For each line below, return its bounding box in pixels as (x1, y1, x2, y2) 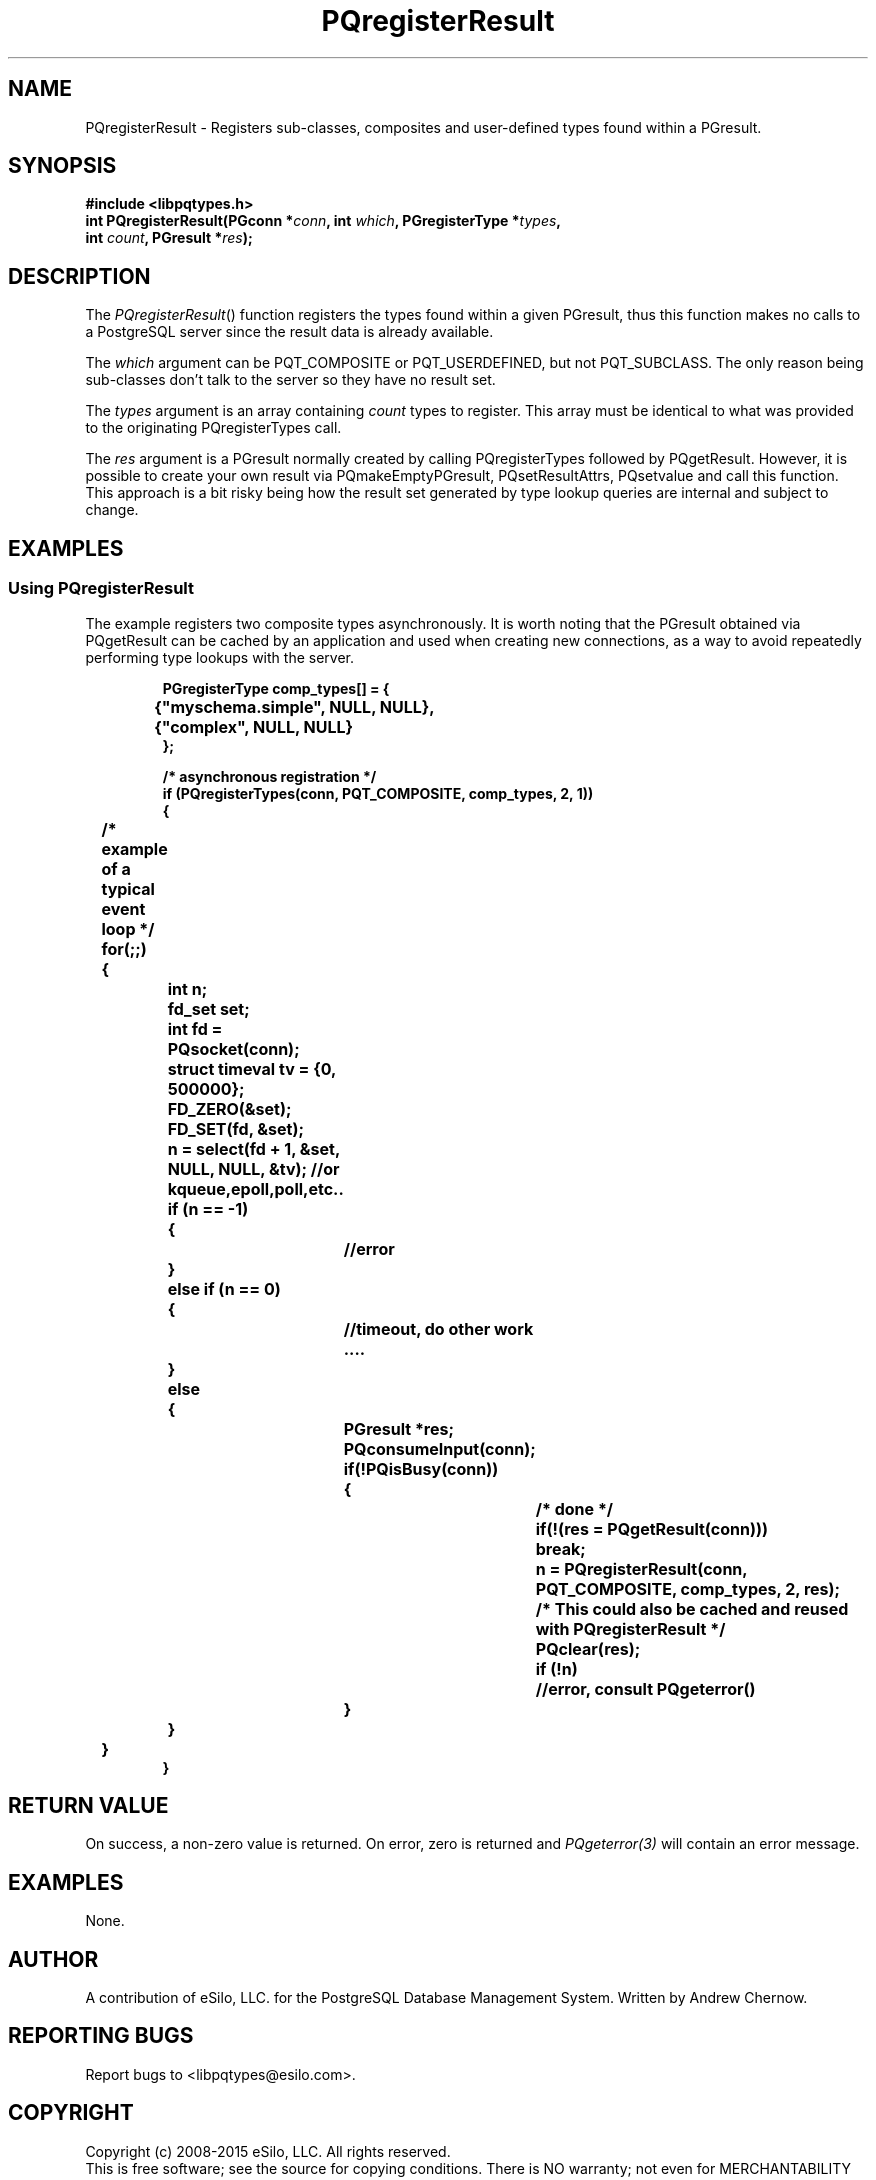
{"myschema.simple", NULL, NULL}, (154, 696, 435, 717)
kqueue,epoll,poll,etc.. (167, 1178, 344, 1199)
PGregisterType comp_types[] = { (162, 679, 390, 697)
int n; (167, 978, 208, 999)
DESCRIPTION (8, 263, 151, 289)
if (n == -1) (167, 1198, 249, 1219)
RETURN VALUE (8, 1792, 169, 1818)
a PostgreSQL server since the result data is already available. (85, 323, 494, 341)
